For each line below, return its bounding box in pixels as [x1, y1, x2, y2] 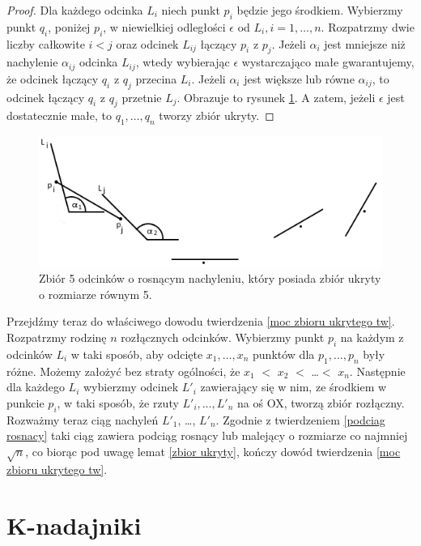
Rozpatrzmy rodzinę [6, 328, 107, 345]
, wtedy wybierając [135, 53, 230, 70]
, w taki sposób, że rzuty [57, 394, 179, 411]
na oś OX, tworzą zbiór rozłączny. [237, 394, 405, 411]
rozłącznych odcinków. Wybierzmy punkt [121, 328, 325, 345]
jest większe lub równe [244, 70, 355, 87]
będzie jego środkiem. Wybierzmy [236, 2, 403, 18]
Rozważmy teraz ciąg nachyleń [6, 411, 159, 428]
